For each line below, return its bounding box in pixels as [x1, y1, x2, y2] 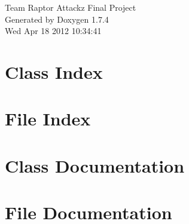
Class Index [5, 59, 103, 84]
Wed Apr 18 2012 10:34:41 [5, 24, 102, 37]
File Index [5, 106, 91, 131]
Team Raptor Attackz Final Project [5, 1, 136, 13]
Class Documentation [5, 153, 185, 177]
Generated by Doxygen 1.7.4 [5, 13, 109, 25]
